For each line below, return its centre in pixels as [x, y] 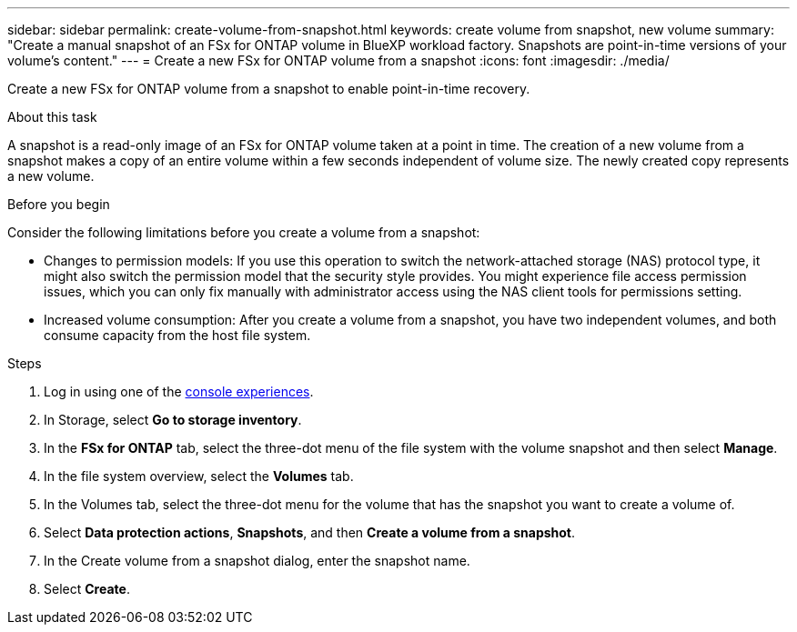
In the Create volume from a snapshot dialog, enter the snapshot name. [257, 561]
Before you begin [59, 204]
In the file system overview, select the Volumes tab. [199, 476]
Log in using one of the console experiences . [179, 391]
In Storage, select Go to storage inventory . [173, 420]
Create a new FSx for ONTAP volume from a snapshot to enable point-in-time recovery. [269, 89]
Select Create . [87, 589]
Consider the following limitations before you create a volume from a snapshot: [244, 232]
